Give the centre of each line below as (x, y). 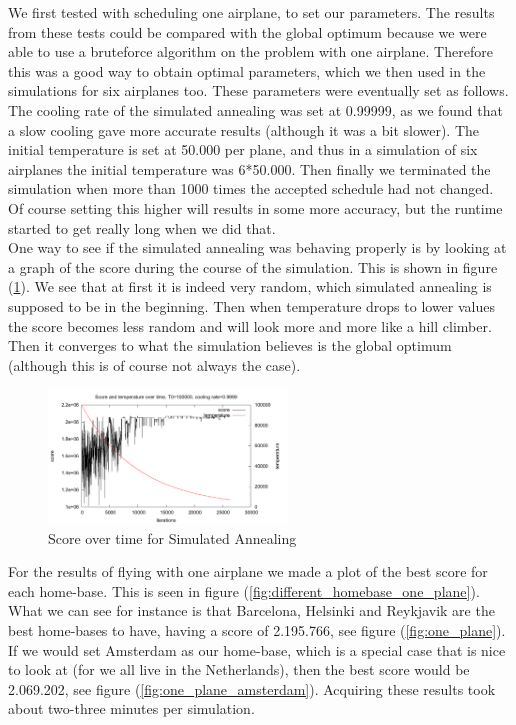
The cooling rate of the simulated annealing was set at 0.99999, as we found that (255, 109)
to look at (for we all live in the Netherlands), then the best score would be (239, 669)
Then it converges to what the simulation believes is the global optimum (230, 345)
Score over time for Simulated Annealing (172, 537)
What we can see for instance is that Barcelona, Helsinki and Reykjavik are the (251, 610)
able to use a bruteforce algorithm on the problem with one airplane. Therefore (250, 51)
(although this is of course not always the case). (154, 364)
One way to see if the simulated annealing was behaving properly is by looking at (257, 247)
